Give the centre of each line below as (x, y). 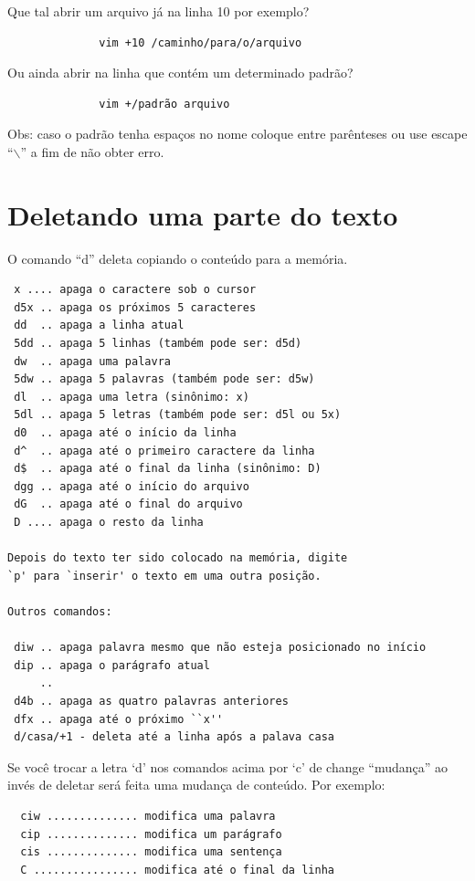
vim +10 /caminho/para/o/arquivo (201, 42)
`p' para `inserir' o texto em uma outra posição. (164, 576)
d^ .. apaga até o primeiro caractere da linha (164, 451)
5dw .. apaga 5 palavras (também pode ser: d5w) (164, 379)
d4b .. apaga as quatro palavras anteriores (151, 701)
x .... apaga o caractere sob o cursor (135, 290)
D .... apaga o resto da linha (109, 522)
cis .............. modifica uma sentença (151, 852)
